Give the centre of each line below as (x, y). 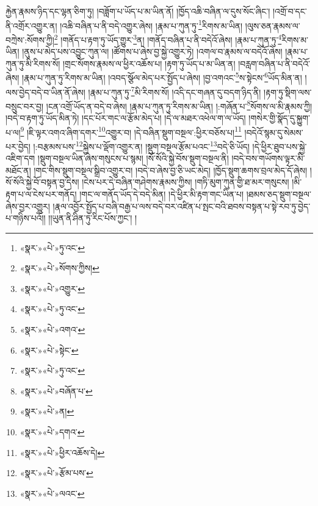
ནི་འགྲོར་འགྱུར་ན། (31, 25)
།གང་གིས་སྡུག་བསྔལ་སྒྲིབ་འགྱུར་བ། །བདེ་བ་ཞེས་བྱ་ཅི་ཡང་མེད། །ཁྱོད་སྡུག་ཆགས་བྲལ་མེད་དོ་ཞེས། (171, 170)
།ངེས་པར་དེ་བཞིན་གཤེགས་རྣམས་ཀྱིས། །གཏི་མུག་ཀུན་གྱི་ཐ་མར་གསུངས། (186, 182)
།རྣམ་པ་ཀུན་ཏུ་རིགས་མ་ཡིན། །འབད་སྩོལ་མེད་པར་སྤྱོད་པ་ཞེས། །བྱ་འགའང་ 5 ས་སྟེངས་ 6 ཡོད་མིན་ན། (162, 77)
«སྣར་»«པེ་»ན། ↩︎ (47, 411)
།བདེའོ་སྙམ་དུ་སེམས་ (274, 132)
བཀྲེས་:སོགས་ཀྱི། (30, 39)
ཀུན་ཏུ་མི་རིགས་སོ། (33, 63)
